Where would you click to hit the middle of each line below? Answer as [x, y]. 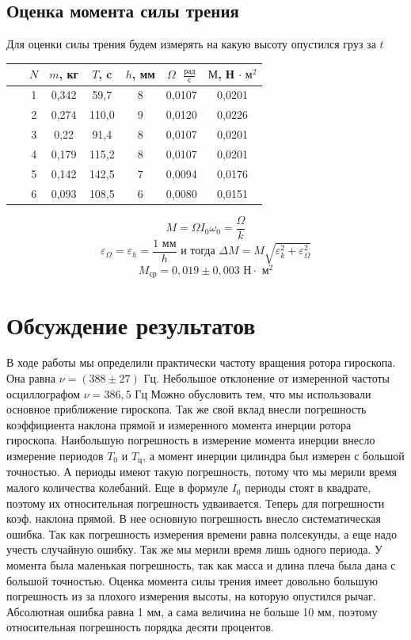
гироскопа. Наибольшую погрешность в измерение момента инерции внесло [191, 440]
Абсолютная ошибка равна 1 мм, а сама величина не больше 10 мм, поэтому [192, 611]
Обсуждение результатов [131, 324]
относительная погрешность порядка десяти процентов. [140, 627]
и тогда [198, 251]
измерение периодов [55, 456]
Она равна [31, 378]
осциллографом [44, 393]
